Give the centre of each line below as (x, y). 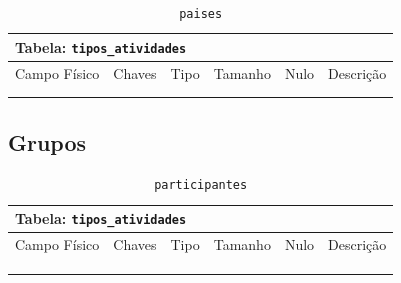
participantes (201, 185)
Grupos (47, 141)
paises (201, 14)
